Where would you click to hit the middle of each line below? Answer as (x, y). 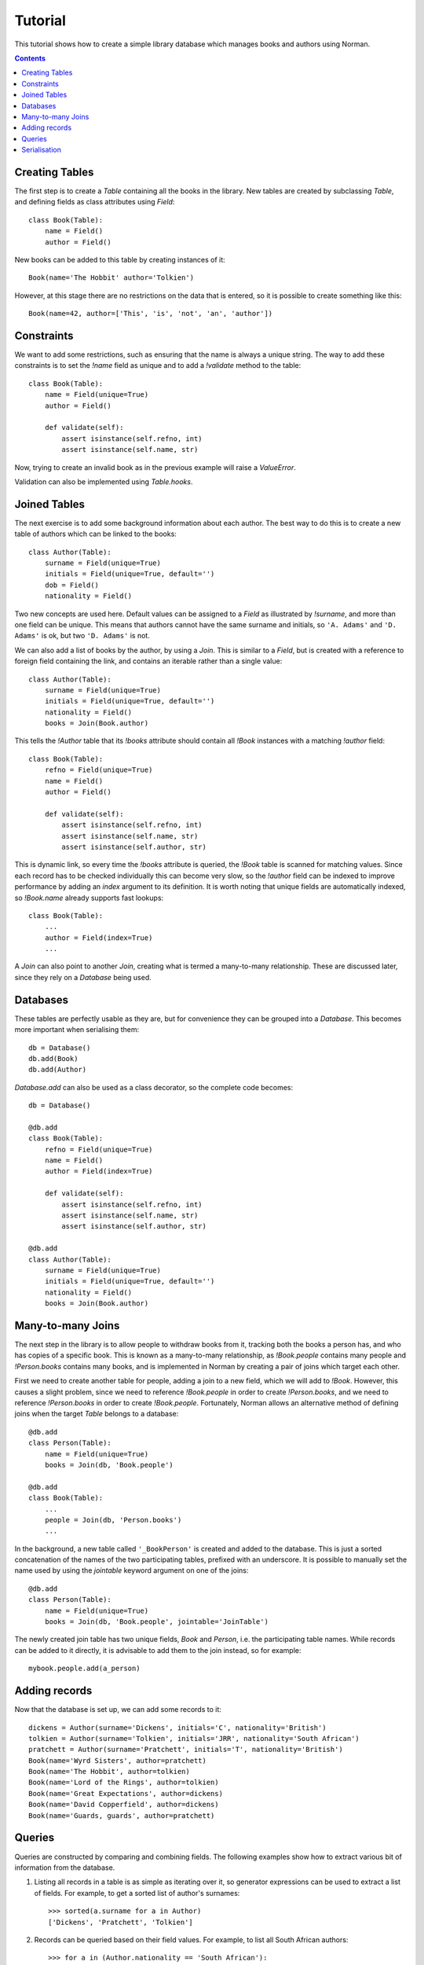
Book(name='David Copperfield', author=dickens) (124, 1805)
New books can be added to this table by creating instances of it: (120, 259)
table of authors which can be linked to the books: (95, 534)
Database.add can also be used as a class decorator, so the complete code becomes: (154, 1087)
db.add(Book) (53, 1058)
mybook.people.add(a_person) (84, 1669)
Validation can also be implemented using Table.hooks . (104, 481)
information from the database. (65, 1868)
